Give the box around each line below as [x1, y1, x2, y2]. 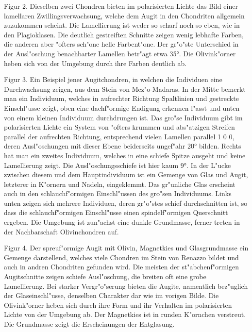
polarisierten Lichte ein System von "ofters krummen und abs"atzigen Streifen [4, 122, 235, 132]
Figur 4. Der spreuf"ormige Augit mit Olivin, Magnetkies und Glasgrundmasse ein [4, 243, 249, 253]
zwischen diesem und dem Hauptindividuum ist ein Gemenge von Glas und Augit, [4, 169, 248, 180]
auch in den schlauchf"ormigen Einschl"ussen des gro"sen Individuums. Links [4, 188, 232, 199]
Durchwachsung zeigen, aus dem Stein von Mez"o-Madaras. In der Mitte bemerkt [4, 83, 246, 94]
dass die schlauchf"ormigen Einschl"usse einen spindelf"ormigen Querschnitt [4, 207, 228, 217]
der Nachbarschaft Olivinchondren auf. [4, 226, 119, 236]
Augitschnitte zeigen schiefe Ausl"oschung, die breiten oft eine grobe [4, 271, 206, 282]
